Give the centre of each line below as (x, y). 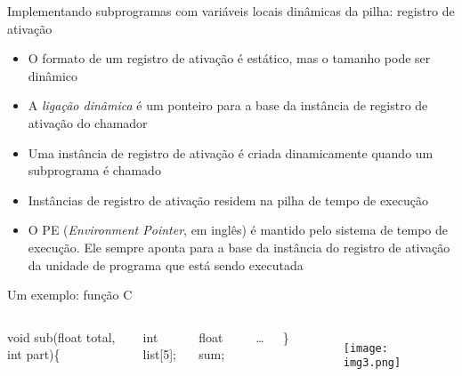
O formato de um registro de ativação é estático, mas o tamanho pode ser (229, 58)
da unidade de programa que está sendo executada (166, 264)
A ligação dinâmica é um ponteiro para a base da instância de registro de (228, 105)
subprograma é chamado (94, 170)
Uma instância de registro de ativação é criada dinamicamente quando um (231, 152)
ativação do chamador (88, 122)
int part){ (34, 354)
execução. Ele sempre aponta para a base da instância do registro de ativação (239, 247)
